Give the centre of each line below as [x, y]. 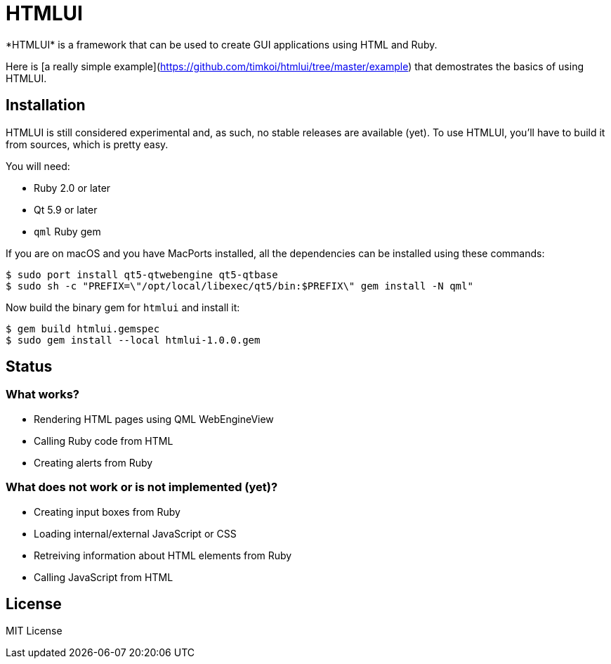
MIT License [34, 631]
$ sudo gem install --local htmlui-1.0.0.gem [133, 340]
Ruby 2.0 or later [72, 188]
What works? [42, 395]
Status [29, 367]
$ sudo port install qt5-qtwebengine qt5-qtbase [142, 274]
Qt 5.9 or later [66, 209]
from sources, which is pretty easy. [87, 144]
